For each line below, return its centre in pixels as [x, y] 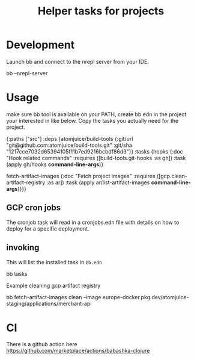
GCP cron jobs [34, 208]
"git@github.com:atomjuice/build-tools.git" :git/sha [69, 145]
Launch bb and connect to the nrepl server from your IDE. [77, 61]
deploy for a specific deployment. [48, 228]
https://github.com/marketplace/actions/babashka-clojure [78, 351]
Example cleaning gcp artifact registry [53, 285]
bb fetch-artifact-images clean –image [54, 297]
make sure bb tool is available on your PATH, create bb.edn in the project [96, 114]
